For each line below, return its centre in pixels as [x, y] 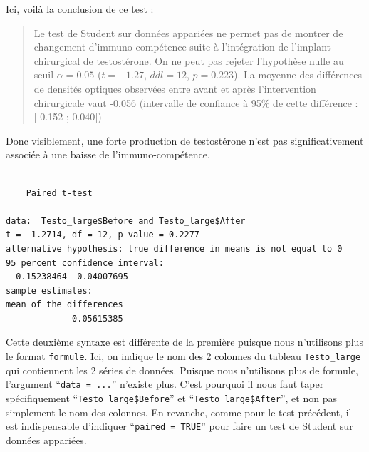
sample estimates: [49, 291]
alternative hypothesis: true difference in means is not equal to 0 [174, 248]
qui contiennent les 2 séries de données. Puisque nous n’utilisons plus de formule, [182, 370]
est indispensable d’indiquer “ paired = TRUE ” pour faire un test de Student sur [180, 426]
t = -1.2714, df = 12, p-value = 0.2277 [103, 235]
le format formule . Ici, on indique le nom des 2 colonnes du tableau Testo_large [183, 356]
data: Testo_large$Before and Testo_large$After [126, 221]
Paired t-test [59, 193]
